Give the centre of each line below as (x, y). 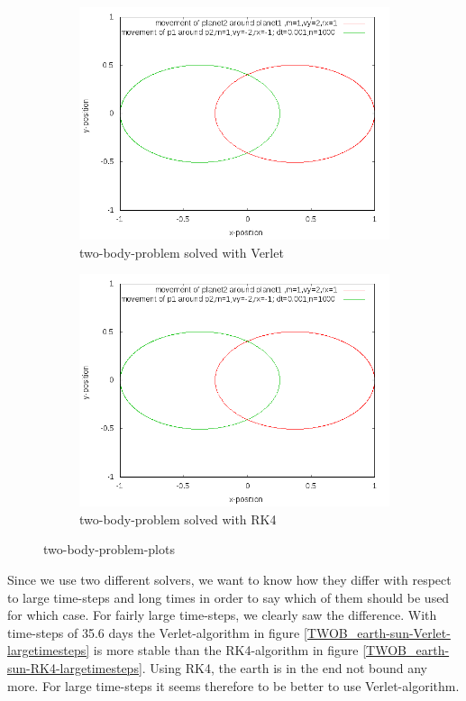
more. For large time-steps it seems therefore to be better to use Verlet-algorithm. (233, 685)
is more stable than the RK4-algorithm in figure (226, 650)
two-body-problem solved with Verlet (182, 252)
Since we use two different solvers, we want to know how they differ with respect (229, 579)
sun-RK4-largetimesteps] (75, 667)
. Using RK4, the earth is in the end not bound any (284, 667)
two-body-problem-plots (109, 549)
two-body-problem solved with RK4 (178, 519)
